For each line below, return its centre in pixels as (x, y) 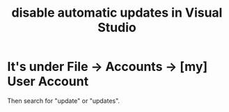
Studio (117, 27)
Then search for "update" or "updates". (64, 101)
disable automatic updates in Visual (117, 13)
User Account (48, 82)
